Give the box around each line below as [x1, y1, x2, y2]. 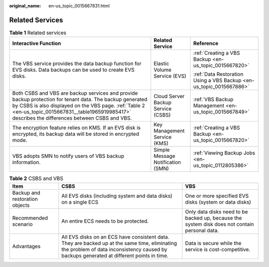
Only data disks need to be [185, 208, 249, 215]
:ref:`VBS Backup [193, 96, 234, 103]
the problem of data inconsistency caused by [61, 246, 168, 253]
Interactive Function [12, 40, 61, 47]
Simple [153, 146, 170, 153]
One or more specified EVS [185, 192, 249, 199]
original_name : [9, 3, 41, 8]
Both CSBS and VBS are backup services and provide [12, 90, 138, 97]
